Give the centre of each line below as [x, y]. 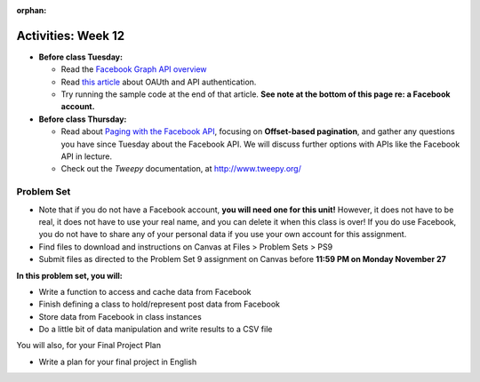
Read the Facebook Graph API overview [134, 69]
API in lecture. [87, 156]
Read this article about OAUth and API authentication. [159, 82]
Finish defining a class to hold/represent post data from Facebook [159, 304]
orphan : [32, 10]
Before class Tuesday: [81, 57]
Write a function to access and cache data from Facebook [145, 291]
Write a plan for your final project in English [118, 362]
